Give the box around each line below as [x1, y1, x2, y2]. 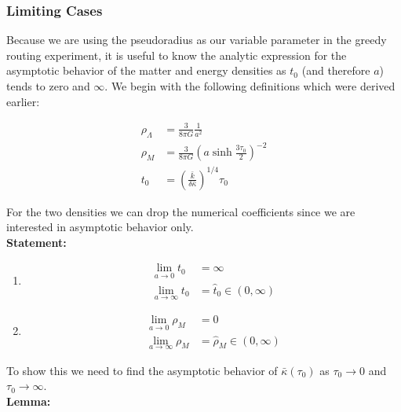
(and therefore [301, 62, 370, 79]
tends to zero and [6, 78, 90, 94]
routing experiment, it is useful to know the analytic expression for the [6, 46, 347, 63]
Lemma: [6, 393, 51, 409]
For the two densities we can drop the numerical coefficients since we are [6, 203, 355, 219]
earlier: [6, 93, 40, 109]
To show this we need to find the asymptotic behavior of [6, 362, 278, 378]
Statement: [6, 234, 67, 250]
